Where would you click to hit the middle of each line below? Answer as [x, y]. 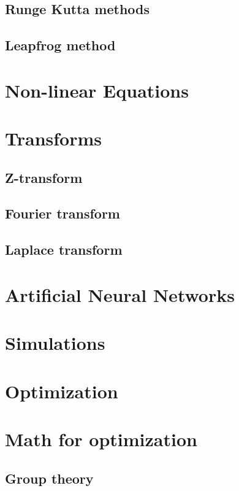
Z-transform [44, 177]
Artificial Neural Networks [120, 294]
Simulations [55, 343]
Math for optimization [101, 439]
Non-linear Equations [97, 90]
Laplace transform [64, 249]
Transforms [53, 138]
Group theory [49, 478]
